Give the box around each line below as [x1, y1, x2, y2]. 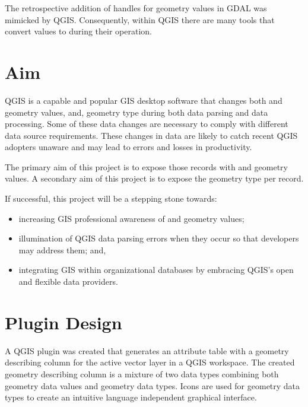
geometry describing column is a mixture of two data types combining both [5, 367, 279, 380]
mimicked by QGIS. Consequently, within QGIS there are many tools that [5, 13, 275, 26]
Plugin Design [5, 310, 122, 334]
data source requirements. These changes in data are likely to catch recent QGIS [5, 129, 298, 141]
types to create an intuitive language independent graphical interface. [5, 391, 257, 403]
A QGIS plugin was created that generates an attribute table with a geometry [5, 344, 289, 357]
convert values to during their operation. [5, 25, 152, 37]
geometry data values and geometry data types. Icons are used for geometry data [5, 379, 300, 392]
